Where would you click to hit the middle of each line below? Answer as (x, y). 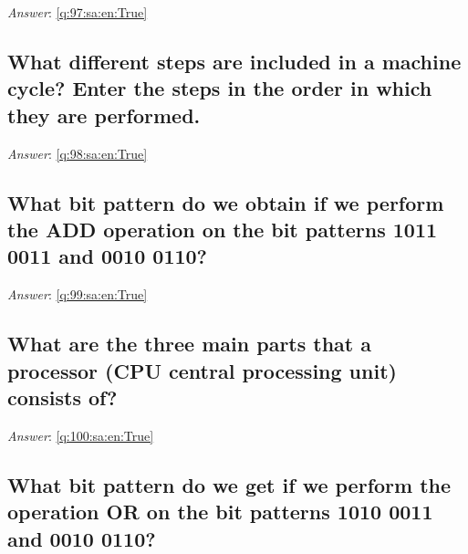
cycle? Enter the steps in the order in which (220, 88)
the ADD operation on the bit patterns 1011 (223, 229)
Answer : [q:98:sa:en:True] (78, 153)
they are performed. (104, 115)
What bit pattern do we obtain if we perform (226, 202)
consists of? (62, 397)
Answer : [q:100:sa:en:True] (81, 435)
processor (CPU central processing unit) (202, 370)
